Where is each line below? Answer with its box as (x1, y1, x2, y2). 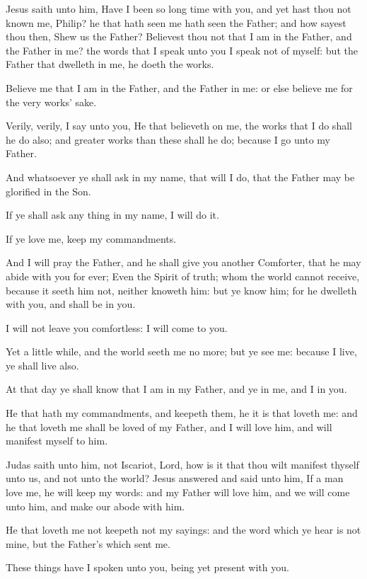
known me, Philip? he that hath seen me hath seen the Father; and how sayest (6, 15, 346, 30)
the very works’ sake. (6, 94, 97, 109)
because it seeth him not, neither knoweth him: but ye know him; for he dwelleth (6, 282, 357, 297)
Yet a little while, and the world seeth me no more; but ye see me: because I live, (6, 344, 357, 359)
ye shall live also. (6, 357, 79, 372)
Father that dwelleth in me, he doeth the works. (6, 57, 214, 71)
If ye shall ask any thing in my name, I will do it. (6, 207, 219, 222)
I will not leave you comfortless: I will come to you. (6, 320, 228, 335)
